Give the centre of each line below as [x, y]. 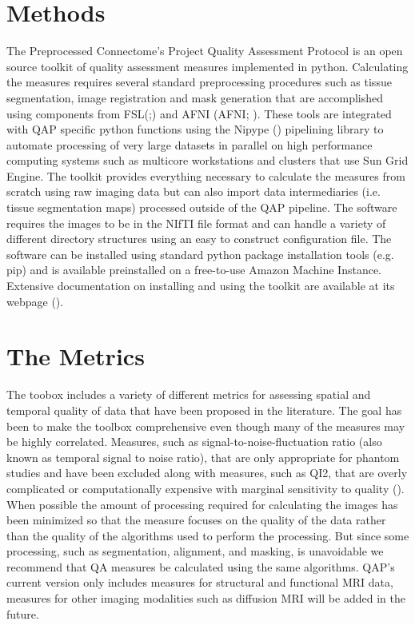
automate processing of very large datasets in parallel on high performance [190, 144]
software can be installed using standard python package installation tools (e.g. [200, 254]
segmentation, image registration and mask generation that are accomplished [195, 97]
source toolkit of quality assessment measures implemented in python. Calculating [207, 66]
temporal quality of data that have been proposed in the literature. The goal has [204, 410]
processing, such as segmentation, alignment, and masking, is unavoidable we [195, 551]
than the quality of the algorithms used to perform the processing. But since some [208, 535]
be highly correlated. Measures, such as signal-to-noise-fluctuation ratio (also [194, 442]
